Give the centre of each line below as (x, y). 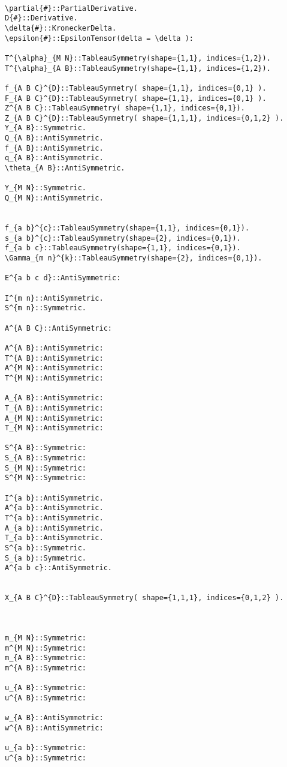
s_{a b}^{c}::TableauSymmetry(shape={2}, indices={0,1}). (123, 238)
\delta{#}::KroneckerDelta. (61, 28)
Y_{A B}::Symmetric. (46, 128)
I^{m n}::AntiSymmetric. (54, 298)
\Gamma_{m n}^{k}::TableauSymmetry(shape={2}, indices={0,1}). (134, 258)
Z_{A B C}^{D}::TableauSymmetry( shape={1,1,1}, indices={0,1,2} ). (144, 118)
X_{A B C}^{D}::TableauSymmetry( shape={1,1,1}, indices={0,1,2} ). (144, 598)
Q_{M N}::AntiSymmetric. (54, 198)
